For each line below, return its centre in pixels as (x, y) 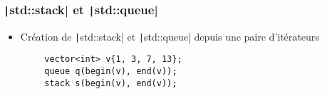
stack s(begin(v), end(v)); (111, 83)
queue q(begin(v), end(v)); (111, 72)
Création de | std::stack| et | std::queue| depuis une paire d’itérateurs (170, 36)
